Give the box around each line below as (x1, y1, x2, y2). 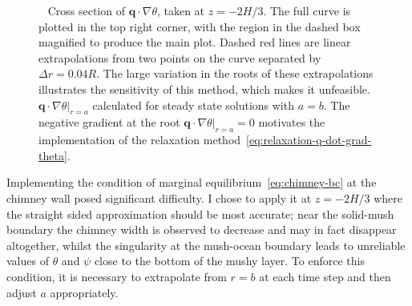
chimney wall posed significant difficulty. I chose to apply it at (6, 189, 312, 206)
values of (6, 252, 49, 269)
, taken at (156, 2, 205, 18)
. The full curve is (263, 2, 351, 18)
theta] (38, 147, 67, 163)
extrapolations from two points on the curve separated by (38, 49, 321, 66)
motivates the (258, 114, 325, 131)
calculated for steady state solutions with (92, 96, 294, 113)
